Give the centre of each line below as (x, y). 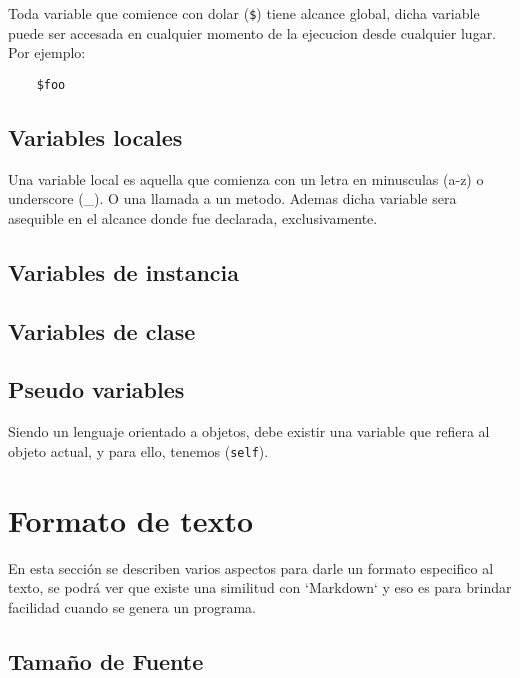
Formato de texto (131, 519)
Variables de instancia (124, 271)
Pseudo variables (96, 389)
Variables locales (95, 136)
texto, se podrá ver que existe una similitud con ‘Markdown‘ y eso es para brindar (260, 587)
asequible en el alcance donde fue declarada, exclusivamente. (193, 217)
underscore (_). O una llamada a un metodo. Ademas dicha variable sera (232, 198)
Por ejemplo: (47, 52)
